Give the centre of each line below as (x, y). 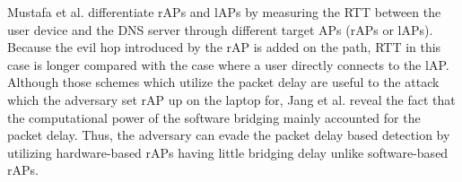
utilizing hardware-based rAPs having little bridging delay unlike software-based (228, 152)
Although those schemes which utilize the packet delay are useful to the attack (223, 82)
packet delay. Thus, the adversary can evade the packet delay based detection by (229, 135)
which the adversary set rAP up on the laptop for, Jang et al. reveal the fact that (231, 99)
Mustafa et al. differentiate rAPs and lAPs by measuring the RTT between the (224, 12)
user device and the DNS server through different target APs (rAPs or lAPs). (220, 29)
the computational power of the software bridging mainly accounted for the (214, 117)
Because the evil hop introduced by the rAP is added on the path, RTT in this (224, 47)
